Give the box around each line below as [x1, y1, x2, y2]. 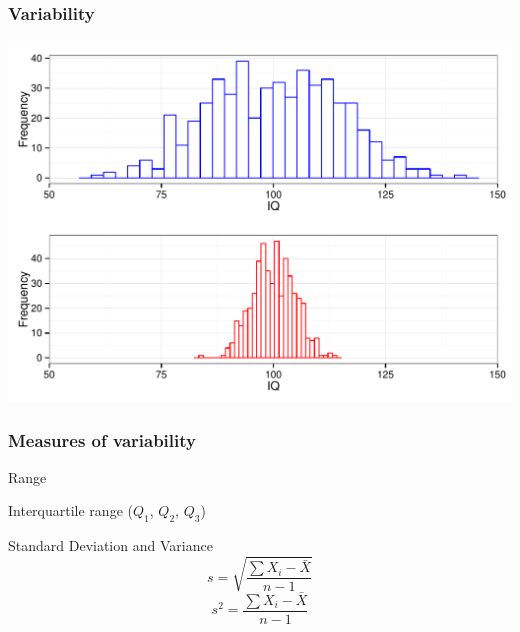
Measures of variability [8, 427, 196, 452]
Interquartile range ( [8, 500, 133, 521]
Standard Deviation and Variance [8, 535, 213, 556]
